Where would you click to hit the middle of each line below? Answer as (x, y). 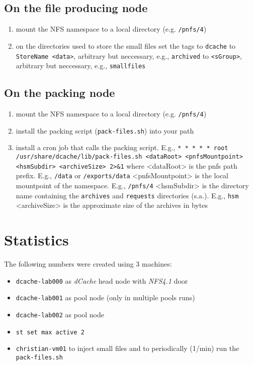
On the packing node (60, 93)
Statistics (36, 240)
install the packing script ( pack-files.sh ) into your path (105, 130)
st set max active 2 (50, 332)
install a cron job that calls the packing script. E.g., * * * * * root (122, 147)
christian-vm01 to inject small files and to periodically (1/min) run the (128, 348)
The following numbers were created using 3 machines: (88, 264)
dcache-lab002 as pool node (60, 314)
